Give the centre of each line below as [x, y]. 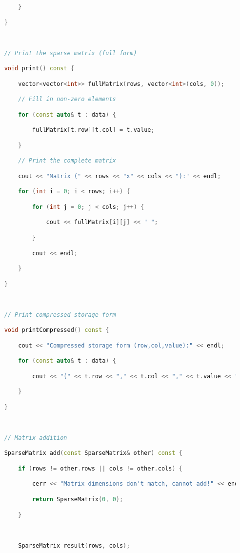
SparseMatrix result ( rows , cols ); [74, 545]
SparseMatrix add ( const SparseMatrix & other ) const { [93, 453]
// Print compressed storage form [60, 315]
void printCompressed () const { [57, 330]
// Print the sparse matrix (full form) [70, 53]
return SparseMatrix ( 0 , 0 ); [78, 499]
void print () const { [39, 69]
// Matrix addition [36, 438]
